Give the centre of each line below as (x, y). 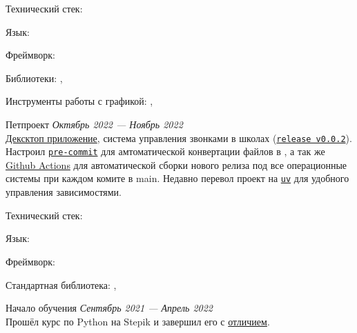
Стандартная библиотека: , (61, 284)
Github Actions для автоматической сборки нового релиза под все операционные (176, 164)
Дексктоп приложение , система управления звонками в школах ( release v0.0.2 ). (179, 138)
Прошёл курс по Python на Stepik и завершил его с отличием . (138, 321)
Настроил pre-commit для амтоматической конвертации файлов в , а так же (165, 151)
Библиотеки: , (34, 78)
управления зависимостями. (64, 192)
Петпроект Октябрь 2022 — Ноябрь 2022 (94, 124)
